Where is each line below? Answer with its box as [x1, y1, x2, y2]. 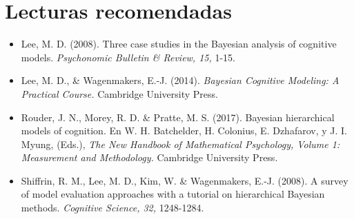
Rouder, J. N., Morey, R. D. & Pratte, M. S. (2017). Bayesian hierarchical [21, 109, 335, 124]
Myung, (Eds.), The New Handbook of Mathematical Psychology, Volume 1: [21, 136, 340, 151]
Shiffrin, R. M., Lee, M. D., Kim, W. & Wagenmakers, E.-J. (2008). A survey [21, 173, 348, 187]
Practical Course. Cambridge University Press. [21, 86, 219, 101]
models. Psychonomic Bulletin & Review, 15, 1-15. [21, 50, 235, 64]
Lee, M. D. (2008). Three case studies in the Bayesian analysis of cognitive [21, 36, 337, 51]
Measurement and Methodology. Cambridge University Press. [21, 150, 278, 165]
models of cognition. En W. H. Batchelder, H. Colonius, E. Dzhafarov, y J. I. [21, 123, 347, 138]
